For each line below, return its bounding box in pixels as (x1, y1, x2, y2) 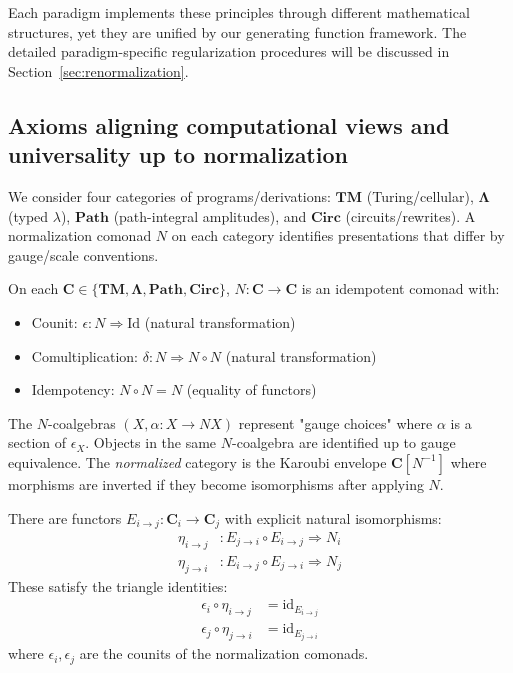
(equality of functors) (186, 379, 317, 400)
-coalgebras (48, 412, 116, 433)
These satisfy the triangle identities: (8, 575, 228, 596)
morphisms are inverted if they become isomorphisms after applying (8, 473, 424, 494)
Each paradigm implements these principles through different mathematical (8, 2, 470, 22)
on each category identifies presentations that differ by (171, 225, 505, 246)
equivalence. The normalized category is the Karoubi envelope (8, 451, 387, 472)
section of (8, 432, 67, 453)
